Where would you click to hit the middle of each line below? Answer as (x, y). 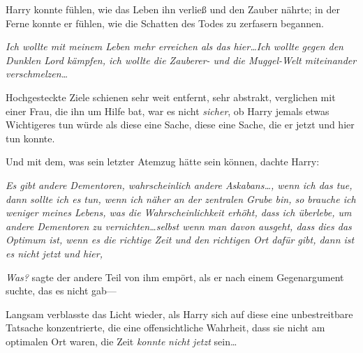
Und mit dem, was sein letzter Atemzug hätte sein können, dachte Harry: (163, 162)
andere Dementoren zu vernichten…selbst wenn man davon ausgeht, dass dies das (179, 226)
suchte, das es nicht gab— (61, 291)
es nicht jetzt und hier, (54, 253)
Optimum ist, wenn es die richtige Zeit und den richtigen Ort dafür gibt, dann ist (180, 240)
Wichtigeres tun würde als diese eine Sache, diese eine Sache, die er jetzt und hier (180, 125)
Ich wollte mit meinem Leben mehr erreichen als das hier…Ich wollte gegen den (175, 46)
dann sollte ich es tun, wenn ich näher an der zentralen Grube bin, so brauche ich (181, 198)
